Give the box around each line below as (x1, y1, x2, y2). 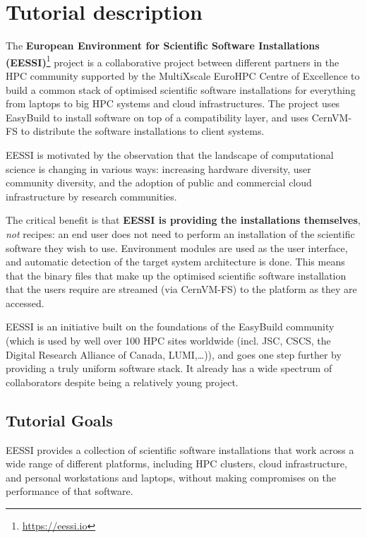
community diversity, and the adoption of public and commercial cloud (6, 175, 312, 190)
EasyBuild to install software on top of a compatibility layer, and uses (6, 109, 309, 124)
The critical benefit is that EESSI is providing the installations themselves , (6, 213, 361, 227)
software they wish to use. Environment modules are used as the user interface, (6, 240, 348, 255)
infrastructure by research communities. (6, 189, 177, 203)
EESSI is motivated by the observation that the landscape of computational (6, 147, 334, 162)
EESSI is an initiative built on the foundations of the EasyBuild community (6, 319, 335, 334)
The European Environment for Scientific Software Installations (6, 38, 320, 53)
